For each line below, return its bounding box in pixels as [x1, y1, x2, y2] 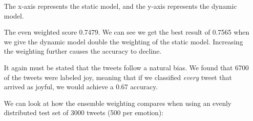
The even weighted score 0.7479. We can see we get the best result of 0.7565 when [4, 27, 250, 37]
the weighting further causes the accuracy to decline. [4, 46, 162, 56]
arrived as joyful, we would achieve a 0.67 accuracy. [4, 81, 158, 92]
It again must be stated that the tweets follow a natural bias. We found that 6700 [4, 62, 249, 72]
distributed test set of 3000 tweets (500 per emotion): [4, 107, 164, 118]
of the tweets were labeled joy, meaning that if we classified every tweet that [4, 72, 232, 82]
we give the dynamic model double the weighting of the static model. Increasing [4, 36, 243, 46]
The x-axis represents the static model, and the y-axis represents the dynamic [4, 1, 237, 11]
